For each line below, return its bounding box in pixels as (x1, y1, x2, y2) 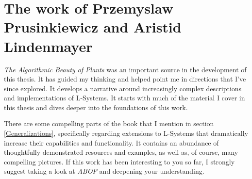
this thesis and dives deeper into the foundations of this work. (4, 102, 188, 112)
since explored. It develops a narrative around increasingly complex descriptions (4, 83, 242, 93)
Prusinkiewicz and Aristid (4, 17, 182, 37)
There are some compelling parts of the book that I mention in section (4, 118, 214, 129)
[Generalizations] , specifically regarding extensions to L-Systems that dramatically (4, 128, 248, 138)
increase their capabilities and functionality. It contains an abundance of (4, 137, 219, 147)
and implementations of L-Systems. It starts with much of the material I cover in (4, 93, 245, 103)
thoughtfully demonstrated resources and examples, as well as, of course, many (4, 147, 238, 157)
